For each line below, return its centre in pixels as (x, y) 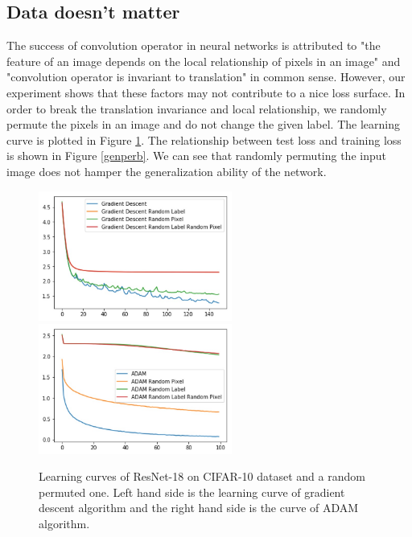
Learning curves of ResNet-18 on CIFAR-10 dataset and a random (202, 476)
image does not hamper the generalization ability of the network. (167, 171)
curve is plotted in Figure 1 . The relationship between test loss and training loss (204, 139)
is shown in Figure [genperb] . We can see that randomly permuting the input (196, 156)
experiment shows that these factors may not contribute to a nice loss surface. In (206, 92)
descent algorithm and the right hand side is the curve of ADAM (199, 508)
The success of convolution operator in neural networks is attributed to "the (194, 45)
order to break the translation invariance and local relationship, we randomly (197, 108)
